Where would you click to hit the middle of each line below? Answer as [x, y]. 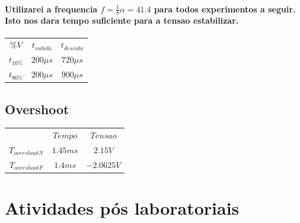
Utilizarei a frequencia [51, 9]
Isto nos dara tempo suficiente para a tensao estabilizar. [122, 20]
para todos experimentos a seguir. [225, 9]
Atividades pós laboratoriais [122, 208]
